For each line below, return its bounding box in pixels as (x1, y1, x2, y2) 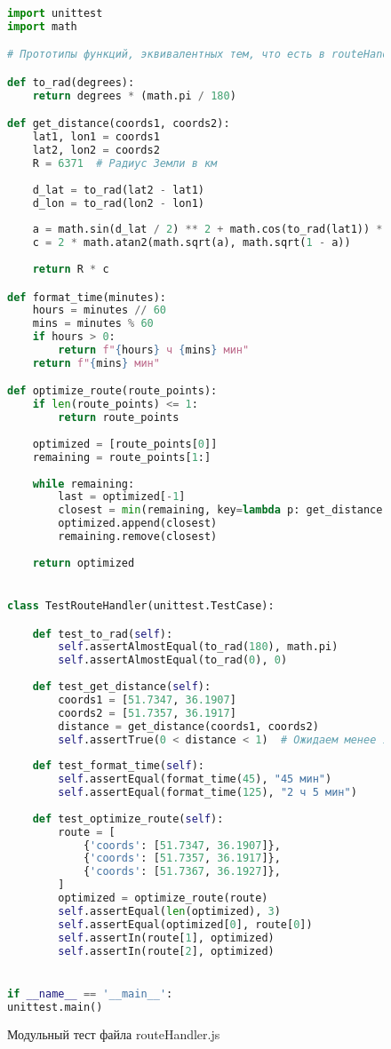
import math (7, 20, 77, 33)
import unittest (7, 7, 103, 20)
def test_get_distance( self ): (32, 680, 211, 693)
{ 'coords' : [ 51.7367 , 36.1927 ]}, (83, 865, 281, 878)
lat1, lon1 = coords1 (32, 131, 160, 144)
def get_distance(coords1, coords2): (7, 117, 230, 131)
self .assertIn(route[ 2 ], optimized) (58, 944, 275, 958)
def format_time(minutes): (7, 290, 166, 304)
